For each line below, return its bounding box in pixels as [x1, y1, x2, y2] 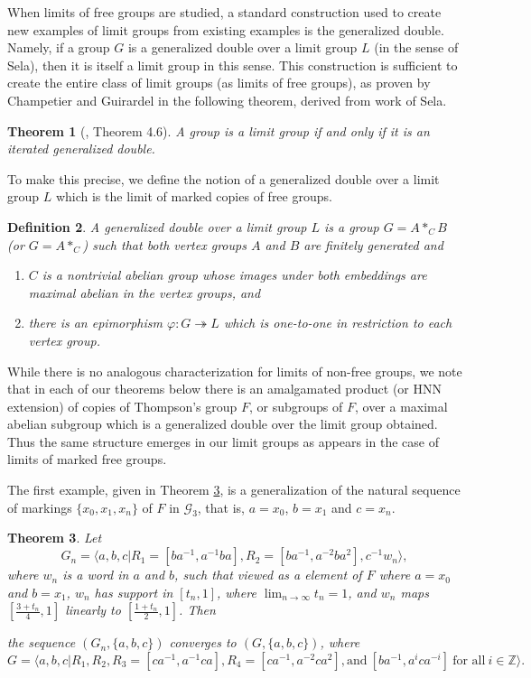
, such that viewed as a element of [174, 565, 362, 584]
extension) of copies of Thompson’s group [7, 396, 238, 415]
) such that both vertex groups [82, 235, 247, 254]
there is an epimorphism [28, 313, 163, 332]
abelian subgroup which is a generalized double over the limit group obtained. [7, 414, 438, 433]
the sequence [7, 633, 76, 652]
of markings [7, 497, 72, 516]
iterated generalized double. [7, 139, 155, 158]
